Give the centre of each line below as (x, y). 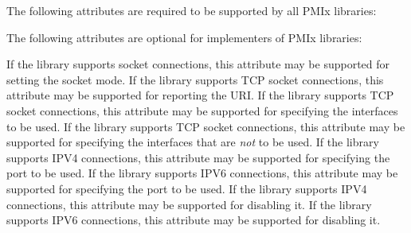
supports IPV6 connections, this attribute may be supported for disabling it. (194, 220)
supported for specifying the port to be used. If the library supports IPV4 (187, 188)
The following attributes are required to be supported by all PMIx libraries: (192, 10)
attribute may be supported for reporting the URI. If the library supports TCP (200, 95)
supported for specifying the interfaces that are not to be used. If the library (193, 142)
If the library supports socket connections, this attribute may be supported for (198, 64)
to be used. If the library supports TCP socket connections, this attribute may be (206, 126)
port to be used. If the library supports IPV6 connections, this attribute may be (202, 173)
